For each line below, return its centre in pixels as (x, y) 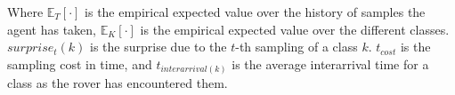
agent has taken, (52, 29)
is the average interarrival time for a (330, 63)
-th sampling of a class (297, 47)
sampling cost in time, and (80, 63)
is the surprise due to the (158, 47)
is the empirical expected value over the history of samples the (255, 12)
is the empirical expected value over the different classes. (295, 29)
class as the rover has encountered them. (118, 83)
